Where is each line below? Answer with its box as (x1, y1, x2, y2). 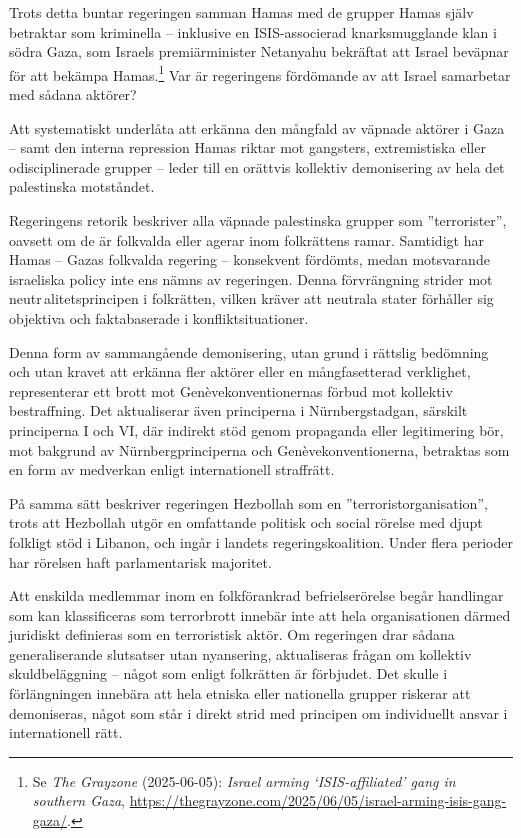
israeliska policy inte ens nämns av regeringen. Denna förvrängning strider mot (9, 268, 493, 289)
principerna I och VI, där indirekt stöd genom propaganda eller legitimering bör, (9, 419, 504, 440)
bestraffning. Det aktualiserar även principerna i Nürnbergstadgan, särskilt (9, 400, 468, 421)
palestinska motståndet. (9, 176, 155, 197)
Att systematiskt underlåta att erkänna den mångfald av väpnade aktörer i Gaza (9, 117, 505, 138)
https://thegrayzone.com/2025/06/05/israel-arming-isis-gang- (129, 790, 507, 811)
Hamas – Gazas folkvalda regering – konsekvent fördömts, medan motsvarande (9, 249, 490, 270)
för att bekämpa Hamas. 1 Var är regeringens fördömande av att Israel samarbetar (9, 61, 511, 85)
